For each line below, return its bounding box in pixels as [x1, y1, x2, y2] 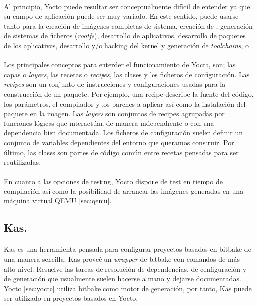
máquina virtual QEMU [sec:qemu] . [4, 195, 112, 206]
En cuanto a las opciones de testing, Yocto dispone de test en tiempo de [4, 176, 223, 186]
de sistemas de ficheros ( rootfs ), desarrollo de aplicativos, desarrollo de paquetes [4, 30, 246, 41]
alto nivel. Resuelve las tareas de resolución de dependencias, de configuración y [4, 263, 247, 274]
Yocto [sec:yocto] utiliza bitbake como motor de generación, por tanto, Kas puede [4, 283, 252, 293]
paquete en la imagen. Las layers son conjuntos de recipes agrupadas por [4, 108, 225, 119]
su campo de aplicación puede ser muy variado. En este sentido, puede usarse [4, 11, 239, 21]
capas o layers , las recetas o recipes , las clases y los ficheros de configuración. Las [4, 69, 250, 79]
